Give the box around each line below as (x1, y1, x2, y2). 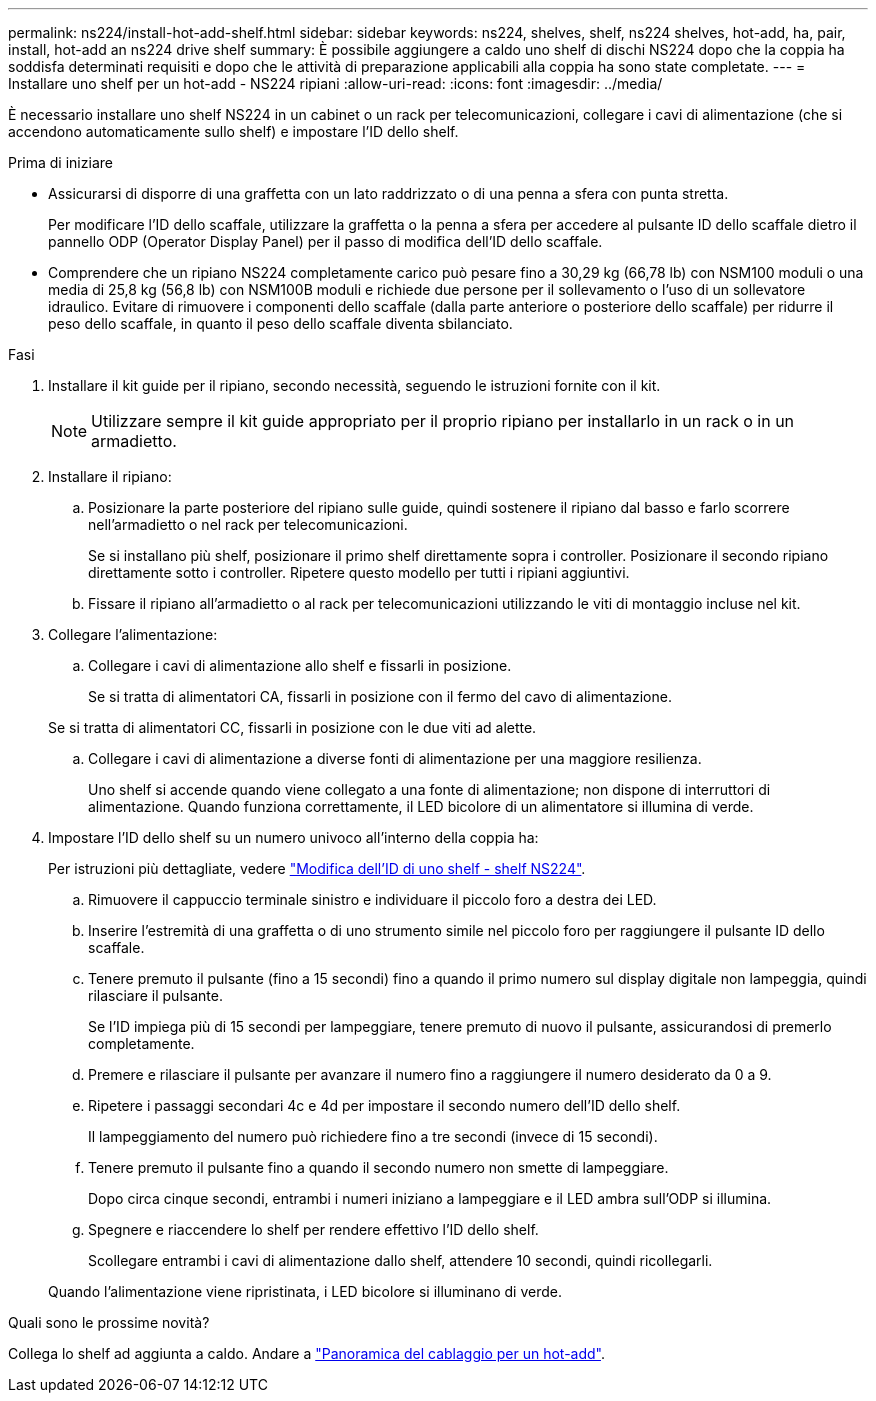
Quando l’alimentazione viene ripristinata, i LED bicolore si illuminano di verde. (48, 1283, 562, 1300)
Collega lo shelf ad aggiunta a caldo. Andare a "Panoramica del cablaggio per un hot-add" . (8, 1345, 605, 1362)
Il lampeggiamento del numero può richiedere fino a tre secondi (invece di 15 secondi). (88, 1128, 658, 1145)
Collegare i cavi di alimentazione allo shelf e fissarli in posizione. (88, 657, 512, 674)
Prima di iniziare (8, 154, 113, 171)
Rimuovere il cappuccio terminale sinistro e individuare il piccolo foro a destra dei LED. (88, 891, 657, 908)
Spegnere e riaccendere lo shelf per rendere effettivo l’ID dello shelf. (88, 1221, 539, 1238)
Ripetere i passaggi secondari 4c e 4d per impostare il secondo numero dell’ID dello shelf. (88, 1097, 681, 1114)
